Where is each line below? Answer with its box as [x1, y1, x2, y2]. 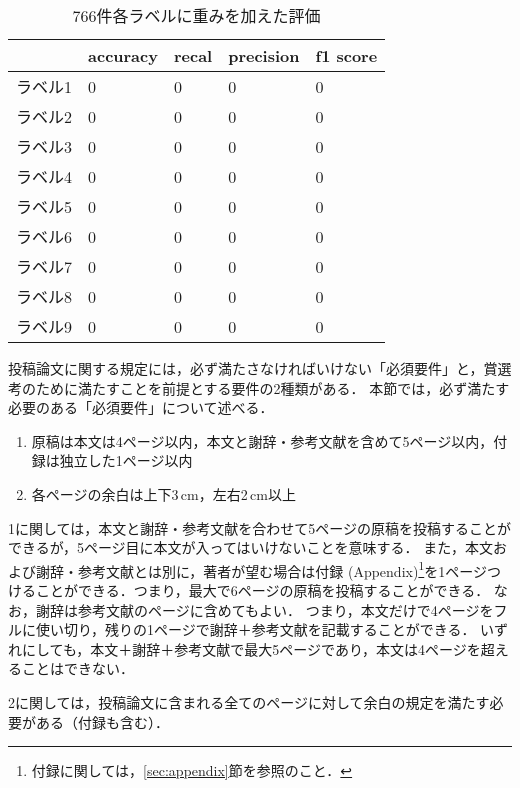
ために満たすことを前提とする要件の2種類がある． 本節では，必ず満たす [35, 377, 510, 398]
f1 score [315, 44, 378, 67]
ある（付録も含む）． [35, 711, 169, 732]
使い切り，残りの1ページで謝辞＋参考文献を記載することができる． [35, 619, 476, 640]
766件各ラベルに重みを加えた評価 [72, 4, 321, 27]
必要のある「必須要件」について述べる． [8, 397, 274, 418]
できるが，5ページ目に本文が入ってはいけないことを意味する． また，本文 [8, 537, 493, 558]
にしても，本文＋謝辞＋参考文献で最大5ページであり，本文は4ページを [21, 638, 481, 659]
